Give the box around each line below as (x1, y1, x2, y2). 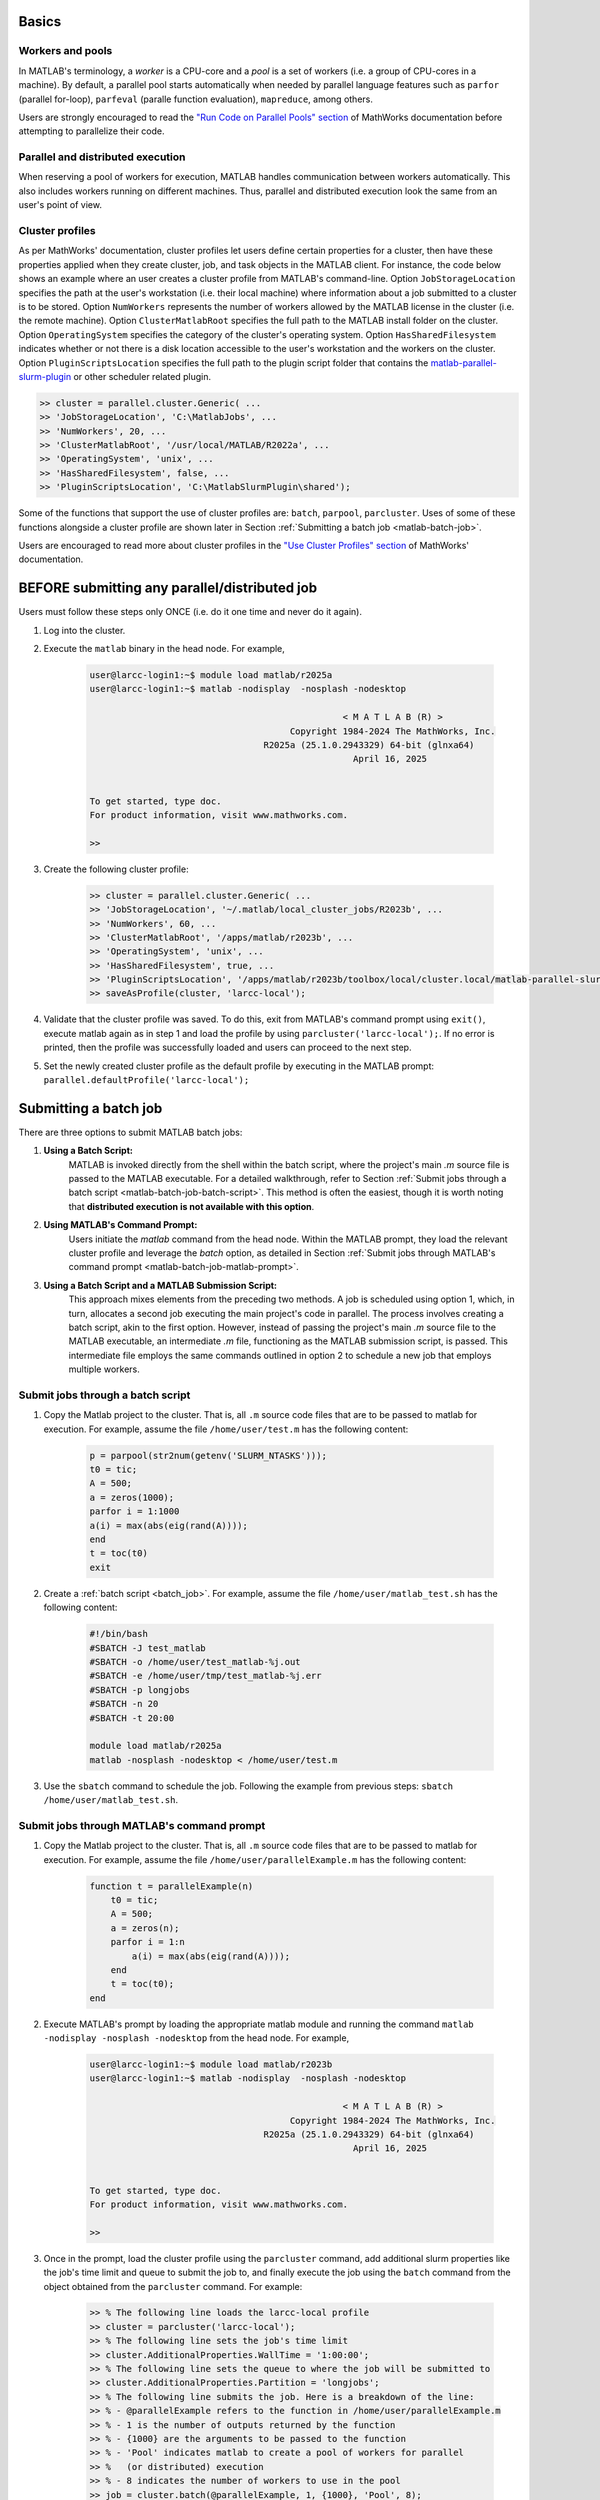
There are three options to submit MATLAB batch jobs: (18, 1126, 243, 1138)
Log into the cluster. (43, 624, 126, 636)
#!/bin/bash (89, 1628, 149, 1640)
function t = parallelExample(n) (89, 1880, 254, 1892)
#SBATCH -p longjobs (89, 1684, 190, 1695)
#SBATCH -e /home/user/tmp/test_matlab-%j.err (89, 1670, 322, 1682)
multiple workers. (68, 1363, 140, 1375)
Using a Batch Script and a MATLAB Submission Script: (43, 1279, 278, 1291)
